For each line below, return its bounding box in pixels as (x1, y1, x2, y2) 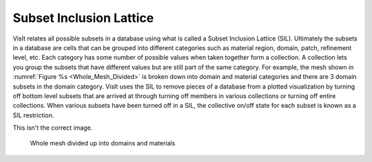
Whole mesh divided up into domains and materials (30, 139, 176, 148)
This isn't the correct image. (12, 124, 93, 132)
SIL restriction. (12, 111, 54, 119)
